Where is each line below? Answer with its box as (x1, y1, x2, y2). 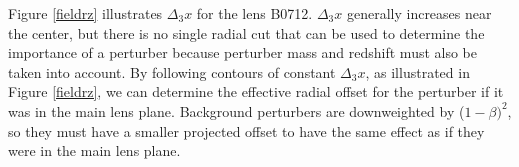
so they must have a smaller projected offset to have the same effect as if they (8, 120, 485, 141)
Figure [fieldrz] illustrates (8, 3, 163, 23)
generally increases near (346, 3, 492, 23)
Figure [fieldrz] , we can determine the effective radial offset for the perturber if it (8, 81, 504, 102)
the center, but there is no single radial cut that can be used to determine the (8, 22, 485, 43)
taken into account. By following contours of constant (8, 61, 336, 82)
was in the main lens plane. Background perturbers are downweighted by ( (8, 100, 465, 121)
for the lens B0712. (196, 3, 313, 23)
